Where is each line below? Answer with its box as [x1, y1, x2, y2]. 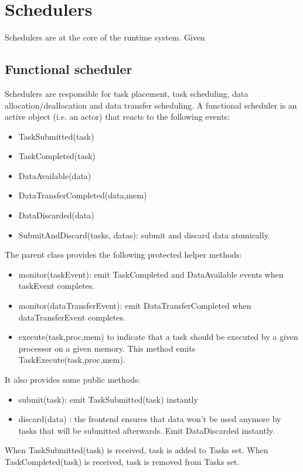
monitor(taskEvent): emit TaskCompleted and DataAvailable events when [18, 268, 284, 280]
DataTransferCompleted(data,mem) [18, 189, 147, 201]
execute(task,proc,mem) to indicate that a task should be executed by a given [18, 331, 298, 343]
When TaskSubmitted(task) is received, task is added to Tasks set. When [5, 444, 268, 456]
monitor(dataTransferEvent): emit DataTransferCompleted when [18, 299, 251, 312]
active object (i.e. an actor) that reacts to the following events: [5, 110, 230, 123]
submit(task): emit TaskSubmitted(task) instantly [18, 393, 198, 405]
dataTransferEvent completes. [18, 311, 125, 323]
